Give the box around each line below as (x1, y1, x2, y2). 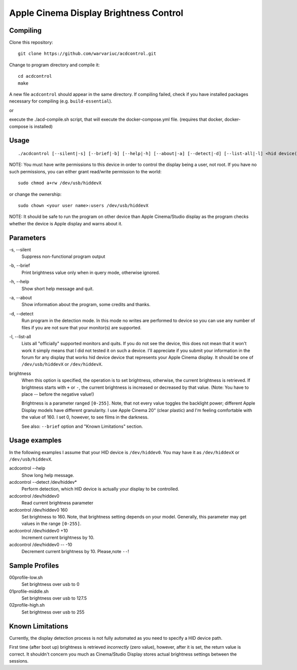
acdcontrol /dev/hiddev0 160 (9, 507, 68, 513)
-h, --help (9, 279, 29, 285)
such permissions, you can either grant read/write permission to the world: (9, 168, 162, 174)
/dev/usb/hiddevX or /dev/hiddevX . (21, 361, 103, 367)
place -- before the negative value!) (21, 391, 94, 397)
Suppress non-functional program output (21, 254, 105, 259)
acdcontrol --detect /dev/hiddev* (9, 479, 77, 485)
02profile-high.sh (9, 602, 45, 608)
